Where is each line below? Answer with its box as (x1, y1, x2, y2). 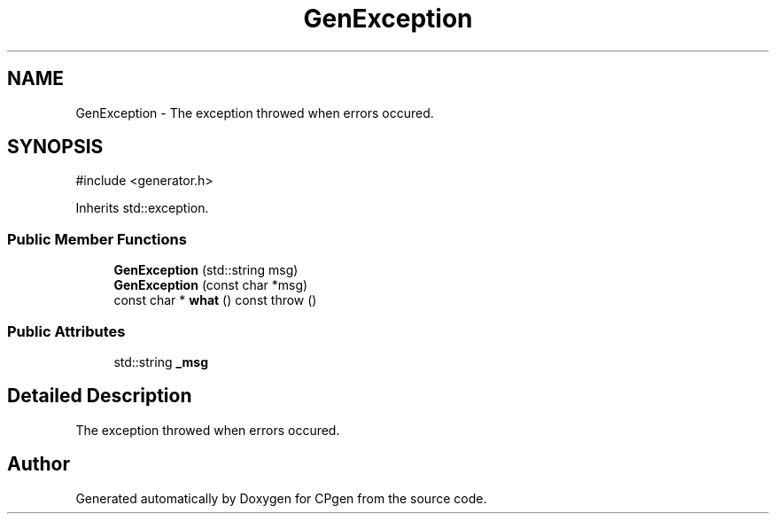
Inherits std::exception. (75, 200, 209, 216)
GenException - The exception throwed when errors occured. (75, 105, 434, 121)
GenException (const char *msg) (113, 277, 308, 293)
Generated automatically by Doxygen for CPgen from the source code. (75, 490, 487, 506)
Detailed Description (7, 385, 192, 408)
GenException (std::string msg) (113, 262, 299, 278)
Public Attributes (7, 322, 126, 340)
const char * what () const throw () (113, 292, 317, 308)
